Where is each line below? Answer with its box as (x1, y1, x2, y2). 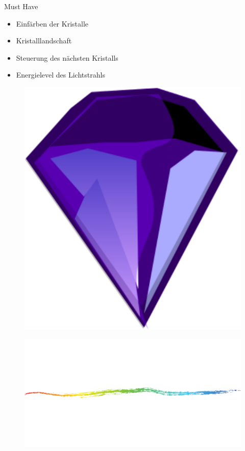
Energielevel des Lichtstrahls (16, 69, 105, 80)
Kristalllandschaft (16, 35, 72, 46)
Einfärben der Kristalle (16, 18, 89, 29)
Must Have (4, 1, 38, 11)
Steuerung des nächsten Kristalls (16, 52, 118, 63)
